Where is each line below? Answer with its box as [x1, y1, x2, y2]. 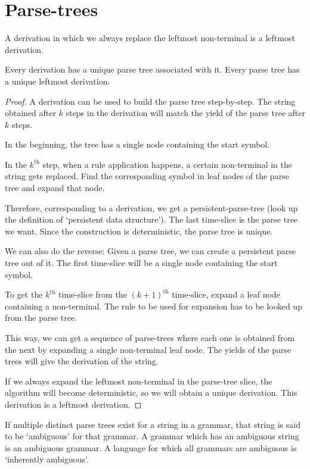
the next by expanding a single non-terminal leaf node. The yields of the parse [5, 343, 292, 355]
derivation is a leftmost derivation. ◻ [5, 398, 142, 410]
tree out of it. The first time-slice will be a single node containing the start [5, 257, 278, 269]
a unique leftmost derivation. [5, 74, 110, 87]
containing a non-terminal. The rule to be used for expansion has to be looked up [5, 299, 302, 312]
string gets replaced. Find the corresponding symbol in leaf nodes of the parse [5, 170, 289, 182]
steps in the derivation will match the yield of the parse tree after [66, 107, 305, 119]
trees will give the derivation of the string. [5, 355, 159, 367]
